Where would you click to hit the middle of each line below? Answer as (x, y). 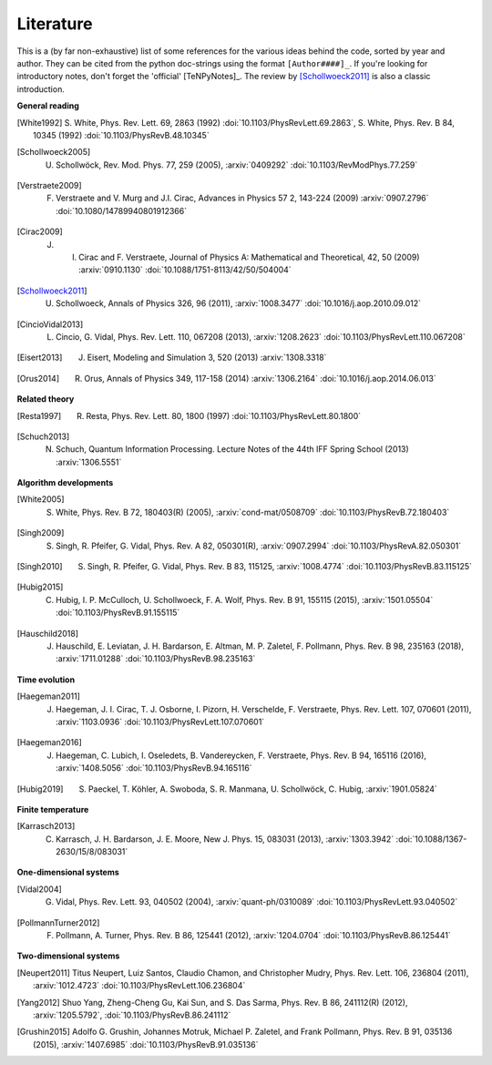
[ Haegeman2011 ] (49, 696)
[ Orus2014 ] (38, 378)
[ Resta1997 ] (39, 415)
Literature (55, 24)
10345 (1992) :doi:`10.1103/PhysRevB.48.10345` (121, 135)
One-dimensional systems (68, 872)
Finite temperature (53, 809)
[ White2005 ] (41, 499)
